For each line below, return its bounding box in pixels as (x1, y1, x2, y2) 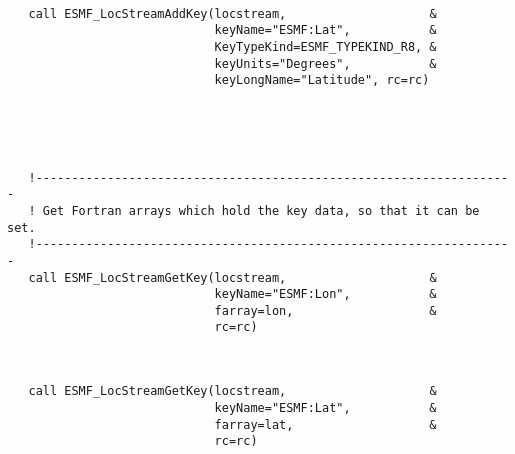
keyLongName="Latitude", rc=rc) (214, 73, 430, 88)
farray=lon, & (214, 303, 437, 318)
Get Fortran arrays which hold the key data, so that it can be (42, 203, 480, 218)
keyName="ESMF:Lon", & (214, 287, 437, 302)
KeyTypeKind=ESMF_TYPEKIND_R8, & (214, 39, 437, 54)
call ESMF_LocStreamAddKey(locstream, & (28, 6, 437, 21)
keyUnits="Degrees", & (214, 56, 437, 71)
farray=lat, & (214, 417, 437, 432)
